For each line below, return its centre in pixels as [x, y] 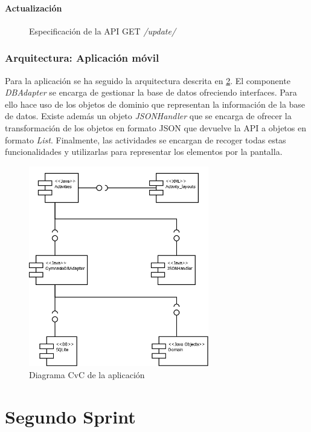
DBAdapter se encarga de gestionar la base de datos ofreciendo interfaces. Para [151, 92]
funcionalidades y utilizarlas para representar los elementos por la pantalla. [144, 152]
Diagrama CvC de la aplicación [87, 374]
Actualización [34, 8]
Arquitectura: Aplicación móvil [82, 58]
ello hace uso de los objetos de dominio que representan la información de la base [155, 104]
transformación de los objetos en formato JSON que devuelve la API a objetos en [155, 127]
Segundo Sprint [70, 416]
